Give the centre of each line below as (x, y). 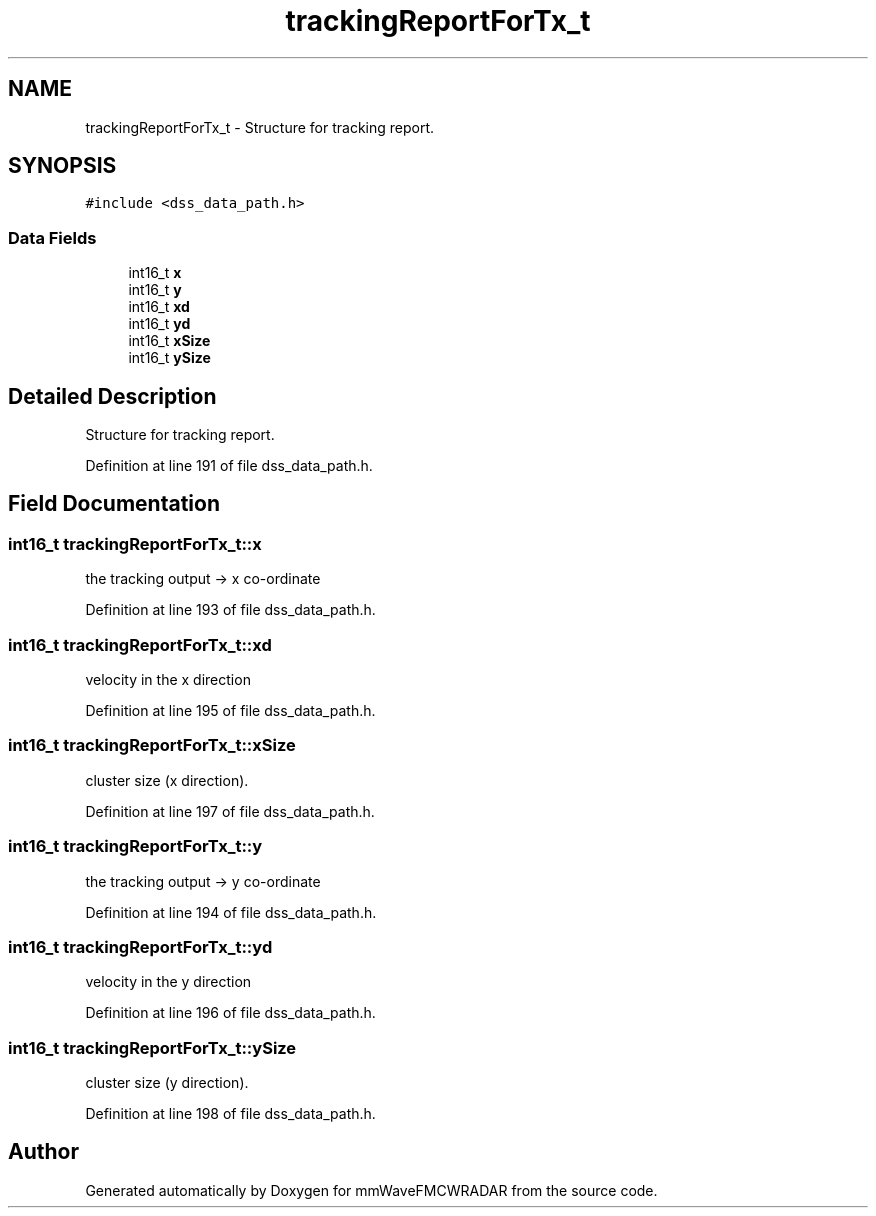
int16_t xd (159, 307)
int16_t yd (159, 324)
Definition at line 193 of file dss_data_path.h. (230, 610)
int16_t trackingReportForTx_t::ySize (152, 1047)
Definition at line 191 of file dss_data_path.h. (229, 466)
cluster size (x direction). (167, 780)
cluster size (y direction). (167, 1082)
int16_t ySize (169, 358)
